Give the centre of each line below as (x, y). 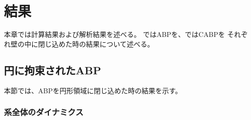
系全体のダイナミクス (44, 112)
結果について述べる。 (120, 43)
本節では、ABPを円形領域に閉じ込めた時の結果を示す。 (93, 90)
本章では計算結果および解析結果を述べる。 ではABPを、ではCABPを (115, 34)
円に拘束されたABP (52, 70)
